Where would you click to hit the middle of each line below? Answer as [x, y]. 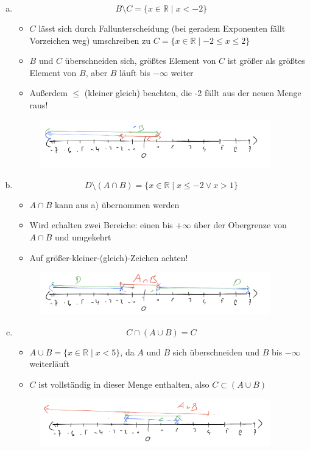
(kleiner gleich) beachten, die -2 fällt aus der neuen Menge [193, 93]
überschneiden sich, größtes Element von [140, 61]
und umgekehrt [83, 236]
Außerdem [48, 93]
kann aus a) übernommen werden [117, 204]
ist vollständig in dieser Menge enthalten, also [124, 384]
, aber [97, 72]
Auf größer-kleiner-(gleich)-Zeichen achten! [109, 257]
